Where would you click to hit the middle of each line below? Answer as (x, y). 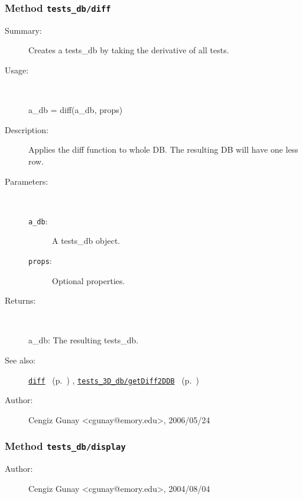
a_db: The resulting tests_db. (84, 340)
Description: (27, 129)
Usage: (17, 70)
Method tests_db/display (65, 446)
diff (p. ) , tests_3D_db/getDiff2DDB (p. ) (114, 380)
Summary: (23, 30)
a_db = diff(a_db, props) (76, 110)
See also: (20, 360)
